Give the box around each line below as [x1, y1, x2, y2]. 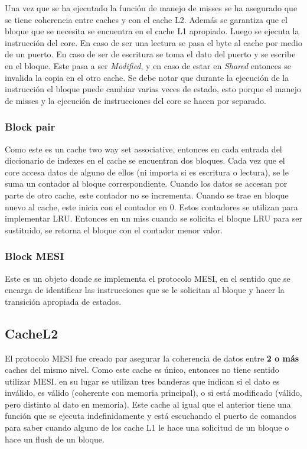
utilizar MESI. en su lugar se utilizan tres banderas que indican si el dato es [5, 375, 280, 387]
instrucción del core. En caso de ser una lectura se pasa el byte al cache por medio [5, 36, 302, 48]
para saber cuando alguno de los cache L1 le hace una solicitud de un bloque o [5, 421, 289, 434]
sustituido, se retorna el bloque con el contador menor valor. [5, 223, 223, 236]
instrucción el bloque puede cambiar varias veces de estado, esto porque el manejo [5, 83, 301, 95]
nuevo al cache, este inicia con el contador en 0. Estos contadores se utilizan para [5, 200, 298, 213]
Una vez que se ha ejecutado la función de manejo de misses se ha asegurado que [5, 2, 298, 14]
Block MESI [5, 249, 64, 263]
